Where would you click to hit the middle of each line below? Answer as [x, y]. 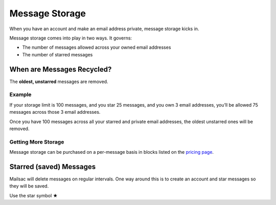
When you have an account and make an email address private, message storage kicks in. [104, 29]
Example [20, 95]
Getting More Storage [37, 142]
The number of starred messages [57, 54]
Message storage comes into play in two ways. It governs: [71, 38]
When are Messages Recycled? [61, 69]
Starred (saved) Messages [53, 167]
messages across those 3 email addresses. [55, 112]
